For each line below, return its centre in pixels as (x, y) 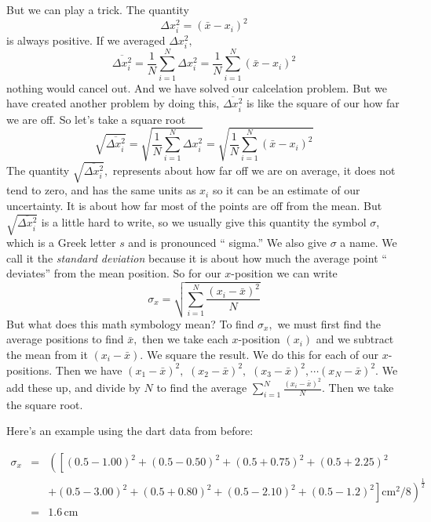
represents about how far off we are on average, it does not (254, 170)
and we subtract (355, 339)
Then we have (89, 370)
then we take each (185, 339)
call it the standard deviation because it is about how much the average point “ (197, 257)
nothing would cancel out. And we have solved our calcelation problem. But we (197, 87)
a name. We (369, 242)
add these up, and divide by (73, 387)
